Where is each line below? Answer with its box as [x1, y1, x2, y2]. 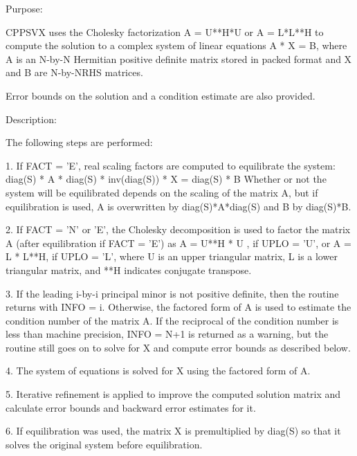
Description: [6, 111, 57, 126]
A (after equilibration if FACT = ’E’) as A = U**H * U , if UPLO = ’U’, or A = [6, 235, 351, 250]
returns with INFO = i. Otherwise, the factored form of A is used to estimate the [6, 300, 351, 314]
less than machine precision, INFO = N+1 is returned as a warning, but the [6, 327, 329, 341]
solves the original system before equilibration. [6, 437, 203, 451]
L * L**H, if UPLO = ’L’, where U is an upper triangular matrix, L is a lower [6, 249, 338, 264]
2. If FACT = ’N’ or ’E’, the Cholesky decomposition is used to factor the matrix [6, 222, 351, 237]
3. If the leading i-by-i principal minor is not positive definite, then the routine [6, 286, 339, 300]
